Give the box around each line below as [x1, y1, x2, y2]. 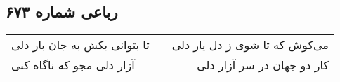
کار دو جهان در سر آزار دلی [197, 57, 329, 74]
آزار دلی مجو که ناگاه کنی [11, 57, 135, 74]
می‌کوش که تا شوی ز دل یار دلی [171, 36, 329, 53]
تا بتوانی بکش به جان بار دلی [11, 36, 150, 53]
